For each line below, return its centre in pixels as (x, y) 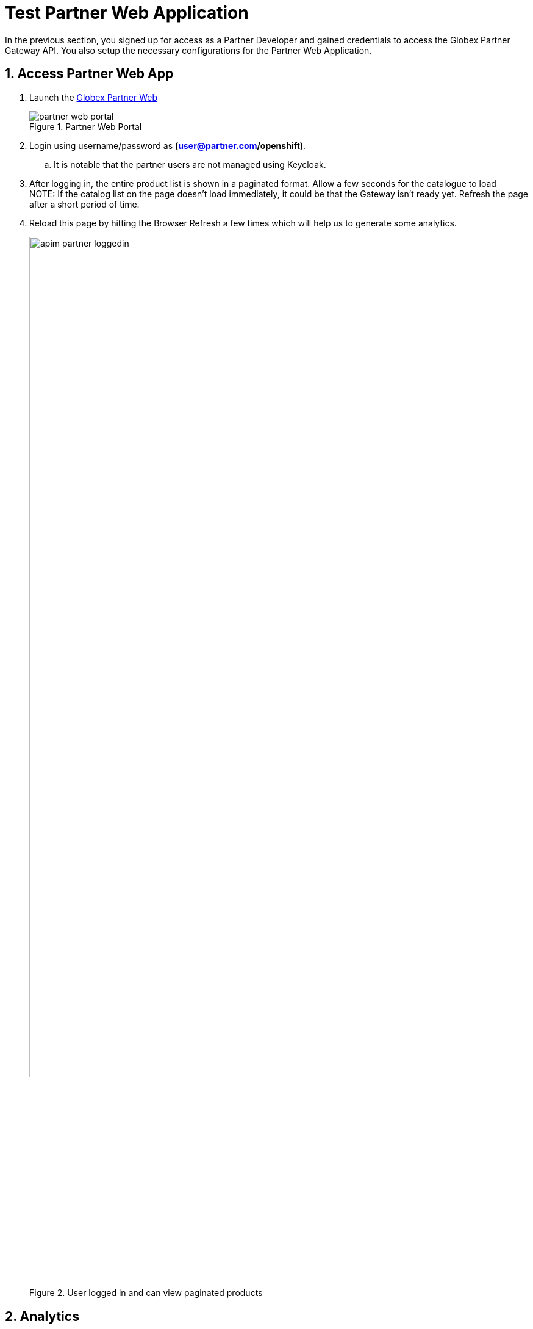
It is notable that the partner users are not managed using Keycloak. (190, 164)
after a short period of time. (84, 204)
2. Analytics (42, 1316)
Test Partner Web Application (127, 13)
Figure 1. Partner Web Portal (86, 126)
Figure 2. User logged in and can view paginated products (146, 1293)
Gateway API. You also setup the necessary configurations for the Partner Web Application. (188, 50)
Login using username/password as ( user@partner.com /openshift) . (168, 145)
